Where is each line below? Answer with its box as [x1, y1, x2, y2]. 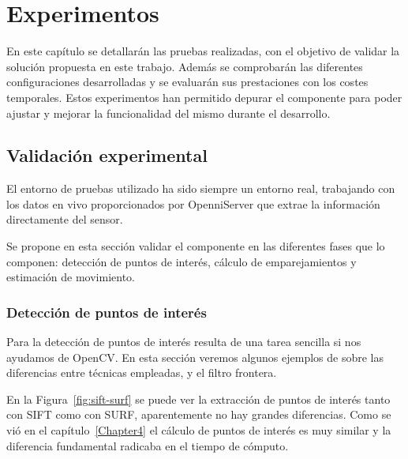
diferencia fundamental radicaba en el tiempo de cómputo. [6, 437, 289, 453]
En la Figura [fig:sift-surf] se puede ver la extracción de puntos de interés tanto [6, 390, 391, 407]
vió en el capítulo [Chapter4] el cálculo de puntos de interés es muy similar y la [6, 422, 391, 438]
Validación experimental [6, 143, 208, 167]
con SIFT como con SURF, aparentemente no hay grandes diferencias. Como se [6, 406, 391, 423]
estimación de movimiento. [6, 269, 136, 285]
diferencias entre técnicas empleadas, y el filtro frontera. [6, 364, 277, 381]
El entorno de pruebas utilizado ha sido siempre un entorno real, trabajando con [6, 180, 395, 197]
